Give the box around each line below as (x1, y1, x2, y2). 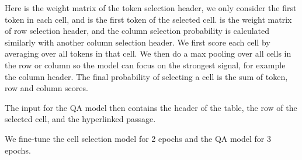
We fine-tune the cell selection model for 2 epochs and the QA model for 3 (5, 132, 271, 144)
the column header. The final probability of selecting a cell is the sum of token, (5, 70, 288, 82)
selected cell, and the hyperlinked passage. (5, 113, 156, 125)
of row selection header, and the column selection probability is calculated (5, 25, 270, 37)
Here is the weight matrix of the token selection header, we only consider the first (5, 2, 297, 13)
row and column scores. (5, 82, 88, 94)
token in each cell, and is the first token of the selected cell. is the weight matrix (5, 13, 292, 25)
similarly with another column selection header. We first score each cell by (5, 36, 270, 48)
